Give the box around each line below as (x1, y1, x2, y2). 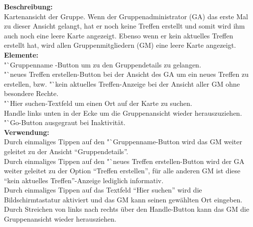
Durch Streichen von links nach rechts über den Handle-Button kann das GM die (4, 204, 250, 214)
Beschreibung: (4, 1, 53, 11)
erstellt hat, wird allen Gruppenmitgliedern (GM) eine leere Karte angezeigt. (4, 40, 236, 50)
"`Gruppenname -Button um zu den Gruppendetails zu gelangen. (4, 59, 201, 69)
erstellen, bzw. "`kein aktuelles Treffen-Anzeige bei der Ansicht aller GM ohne (4, 78, 240, 89)
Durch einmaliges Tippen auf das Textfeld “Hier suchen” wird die (4, 185, 202, 195)
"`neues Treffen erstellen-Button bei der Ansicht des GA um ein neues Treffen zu (4, 69, 249, 79)
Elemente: (4, 49, 38, 60)
